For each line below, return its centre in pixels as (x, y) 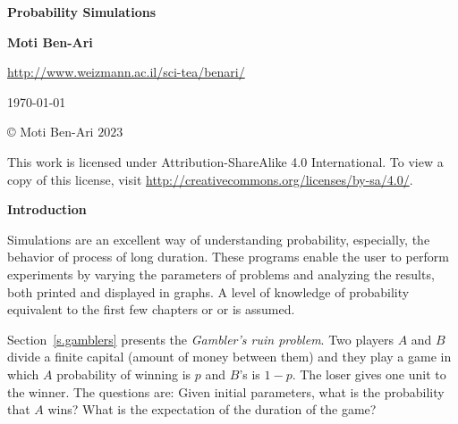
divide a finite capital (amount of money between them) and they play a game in (229, 357)
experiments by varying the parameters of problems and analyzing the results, (221, 274)
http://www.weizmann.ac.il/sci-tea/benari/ (126, 72)
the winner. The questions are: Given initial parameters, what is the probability (226, 391)
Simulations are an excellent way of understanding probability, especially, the (219, 239)
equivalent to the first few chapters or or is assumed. (151, 309)
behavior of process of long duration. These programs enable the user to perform (228, 257)
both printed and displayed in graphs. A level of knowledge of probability (208, 291)
